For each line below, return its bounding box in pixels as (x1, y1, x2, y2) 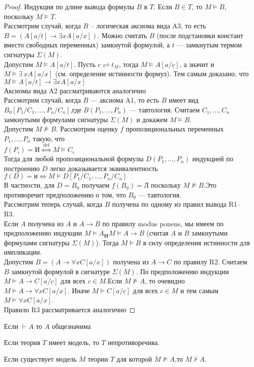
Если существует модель (4, 353, 77, 364)
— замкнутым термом (176, 40, 242, 50)
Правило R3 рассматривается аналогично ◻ (4, 304, 135, 315)
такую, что (33, 133, 65, 143)
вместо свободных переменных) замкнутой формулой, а (4, 40, 170, 50)
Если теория (4, 337, 41, 347)
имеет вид (169, 95, 199, 105)
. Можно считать (97, 30, 147, 40)
